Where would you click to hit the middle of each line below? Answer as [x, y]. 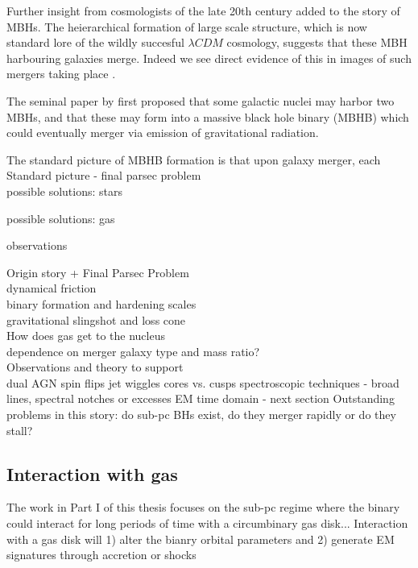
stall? [20, 430]
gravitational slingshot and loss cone [96, 319]
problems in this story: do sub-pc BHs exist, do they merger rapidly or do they [201, 415]
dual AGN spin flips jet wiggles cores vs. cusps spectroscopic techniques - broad [203, 382]
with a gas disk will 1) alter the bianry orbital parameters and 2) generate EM [201, 539]
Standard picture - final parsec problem [104, 175]
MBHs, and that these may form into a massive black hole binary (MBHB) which [208, 116]
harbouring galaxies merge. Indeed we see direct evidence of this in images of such [209, 58]
